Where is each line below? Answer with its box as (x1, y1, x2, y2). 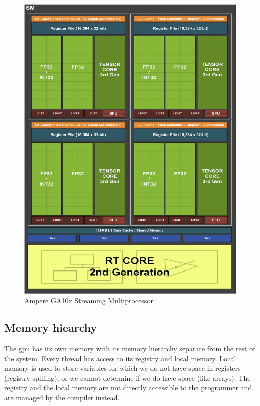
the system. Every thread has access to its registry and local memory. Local (4, 353, 236, 363)
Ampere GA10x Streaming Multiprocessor (24, 295, 153, 306)
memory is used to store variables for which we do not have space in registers (4, 363, 241, 373)
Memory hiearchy (4, 320, 97, 335)
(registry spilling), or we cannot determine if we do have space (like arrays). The (4, 372, 251, 383)
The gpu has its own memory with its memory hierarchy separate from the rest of (4, 343, 255, 353)
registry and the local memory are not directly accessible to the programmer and (4, 382, 252, 393)
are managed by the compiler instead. (4, 392, 120, 402)
